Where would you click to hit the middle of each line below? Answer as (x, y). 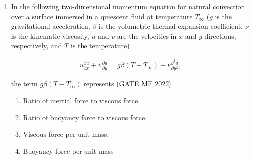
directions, (220, 36)
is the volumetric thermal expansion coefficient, (170, 26)
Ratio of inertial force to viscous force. (82, 100)
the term (24, 84)
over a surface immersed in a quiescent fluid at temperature (102, 16)
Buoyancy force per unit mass (68, 150)
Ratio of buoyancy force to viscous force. (85, 117)
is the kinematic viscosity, (50, 36)
